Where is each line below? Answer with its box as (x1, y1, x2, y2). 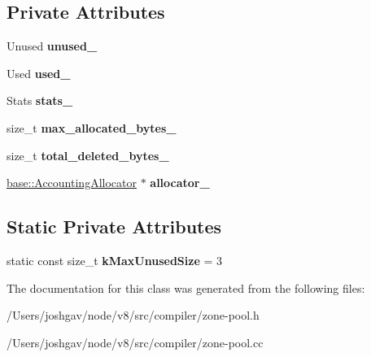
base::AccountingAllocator (7, 174, 137, 191)
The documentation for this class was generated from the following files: (7, 279, 365, 296)
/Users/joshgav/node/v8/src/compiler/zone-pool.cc (7, 333, 264, 350)
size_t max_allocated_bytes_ (7, 119, 177, 136)
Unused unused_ (7, 37, 98, 54)
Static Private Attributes (7, 214, 222, 239)
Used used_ (7, 64, 71, 81)
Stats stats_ (7, 92, 73, 109)
